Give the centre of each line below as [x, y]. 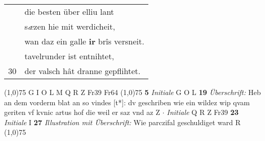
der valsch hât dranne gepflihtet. [83, 71]
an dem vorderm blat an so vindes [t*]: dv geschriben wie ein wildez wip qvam [127, 102]
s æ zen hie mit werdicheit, [70, 26]
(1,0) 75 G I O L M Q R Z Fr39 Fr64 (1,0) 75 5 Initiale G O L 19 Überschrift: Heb [132, 92]
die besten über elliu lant [69, 11]
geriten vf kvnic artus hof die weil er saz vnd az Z [82, 112]
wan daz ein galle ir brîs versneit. [84, 41]
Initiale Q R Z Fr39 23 [203, 112]
